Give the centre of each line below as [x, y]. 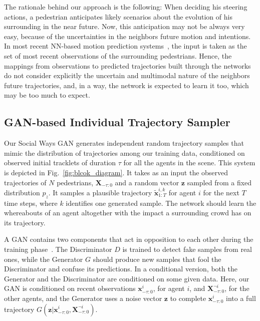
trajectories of [25, 182]
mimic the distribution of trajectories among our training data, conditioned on [124, 152]
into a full [241, 298]
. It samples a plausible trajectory [100, 192]
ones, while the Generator [44, 259]
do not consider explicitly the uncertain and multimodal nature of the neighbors [127, 75]
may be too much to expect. [47, 95]
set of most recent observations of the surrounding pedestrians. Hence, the [118, 55]
